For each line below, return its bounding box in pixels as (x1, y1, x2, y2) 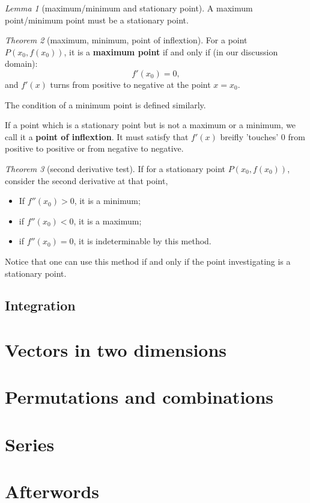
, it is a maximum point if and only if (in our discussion (64, 45, 278, 58)
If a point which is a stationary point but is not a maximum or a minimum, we (5, 119, 296, 131)
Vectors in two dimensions (5, 338, 227, 362)
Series (5, 431, 55, 456)
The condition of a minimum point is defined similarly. (5, 98, 206, 111)
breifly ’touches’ (220, 130, 279, 143)
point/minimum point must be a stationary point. (5, 13, 189, 26)
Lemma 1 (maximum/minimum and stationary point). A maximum (5, 2, 253, 14)
